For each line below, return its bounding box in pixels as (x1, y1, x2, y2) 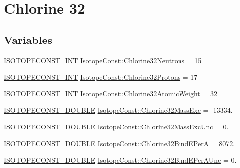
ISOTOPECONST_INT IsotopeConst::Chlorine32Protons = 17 (4, 72, 198, 82)
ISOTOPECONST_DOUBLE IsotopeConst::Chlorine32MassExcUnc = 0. (4, 121, 229, 131)
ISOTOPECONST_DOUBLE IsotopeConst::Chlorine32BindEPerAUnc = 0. (4, 155, 237, 165)
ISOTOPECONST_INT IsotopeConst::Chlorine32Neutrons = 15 (4, 55, 202, 65)
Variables (4, 32, 53, 47)
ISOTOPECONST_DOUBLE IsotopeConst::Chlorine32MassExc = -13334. (4, 105, 233, 115)
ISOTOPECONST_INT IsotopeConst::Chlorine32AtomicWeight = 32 (4, 88, 217, 98)
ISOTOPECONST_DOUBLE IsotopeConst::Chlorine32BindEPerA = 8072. (4, 138, 235, 148)
